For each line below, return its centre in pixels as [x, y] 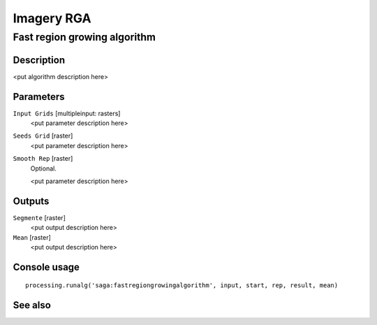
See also [32, 305]
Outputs [31, 201]
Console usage [46, 267]
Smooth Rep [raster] [43, 159]
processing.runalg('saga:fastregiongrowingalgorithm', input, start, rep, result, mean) [182, 286]
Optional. [44, 168]
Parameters [39, 97]
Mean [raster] [32, 237]
